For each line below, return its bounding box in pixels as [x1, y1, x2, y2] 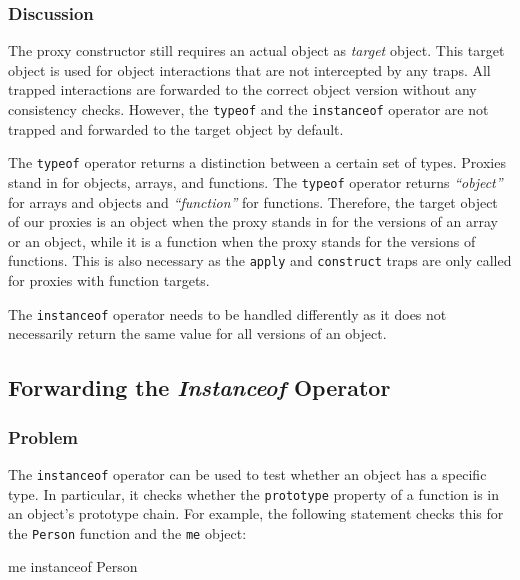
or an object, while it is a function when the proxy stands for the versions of [8, 230, 476, 251]
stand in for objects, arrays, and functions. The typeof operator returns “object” [8, 171, 503, 192]
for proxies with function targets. [8, 270, 210, 290]
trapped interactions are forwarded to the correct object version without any [8, 79, 477, 100]
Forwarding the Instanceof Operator [8, 372, 391, 403]
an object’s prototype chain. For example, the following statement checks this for [8, 503, 504, 524]
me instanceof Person [8, 556, 138, 577]
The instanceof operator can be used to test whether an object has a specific [8, 463, 487, 484]
